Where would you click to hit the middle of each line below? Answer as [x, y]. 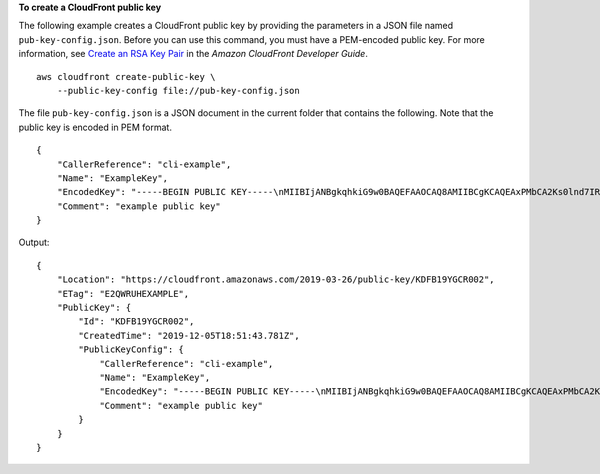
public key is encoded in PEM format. [95, 127]
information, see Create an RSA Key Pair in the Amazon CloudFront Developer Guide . [193, 54]
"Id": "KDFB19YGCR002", [136, 321]
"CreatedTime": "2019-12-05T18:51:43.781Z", [189, 335]
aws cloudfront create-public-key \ [126, 76]
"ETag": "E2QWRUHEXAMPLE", [123, 293]
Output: [34, 242]
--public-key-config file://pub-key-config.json [178, 90]
